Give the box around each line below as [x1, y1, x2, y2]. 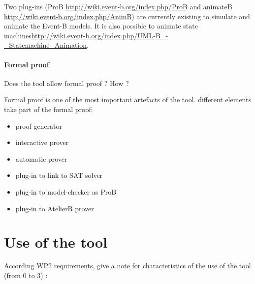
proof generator [15, 120, 63, 131]
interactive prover [15, 137, 69, 147]
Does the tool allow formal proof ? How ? [4, 78, 129, 88]
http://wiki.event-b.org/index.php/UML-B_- [31, 30, 168, 40]
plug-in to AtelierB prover [15, 203, 94, 213]
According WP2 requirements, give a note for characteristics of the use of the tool [4, 260, 251, 271]
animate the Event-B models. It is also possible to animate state [4, 21, 198, 31]
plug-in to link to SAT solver [15, 170, 103, 180]
